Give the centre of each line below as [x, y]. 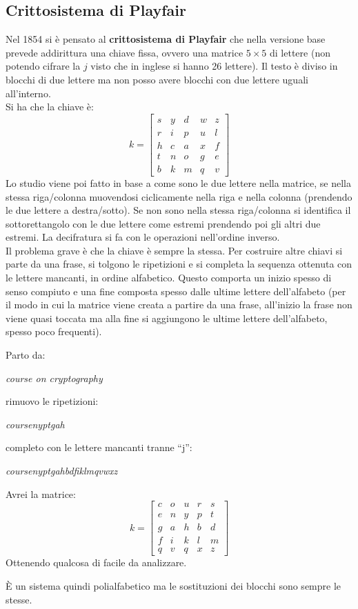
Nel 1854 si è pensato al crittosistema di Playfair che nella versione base [166, 39]
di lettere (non [300, 52]
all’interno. [28, 93]
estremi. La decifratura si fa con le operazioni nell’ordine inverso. [143, 237]
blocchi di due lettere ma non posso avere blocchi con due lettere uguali [157, 79]
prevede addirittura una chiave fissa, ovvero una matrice [125, 52]
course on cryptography [54, 378]
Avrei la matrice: [41, 493]
